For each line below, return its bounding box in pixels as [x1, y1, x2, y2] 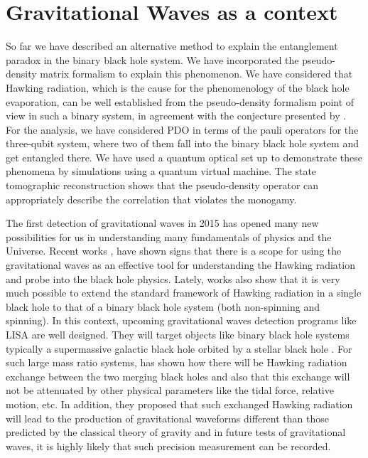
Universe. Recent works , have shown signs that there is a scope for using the [6, 243, 342, 258]
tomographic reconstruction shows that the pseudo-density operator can [6, 178, 319, 193]
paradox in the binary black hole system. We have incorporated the [6, 52, 299, 67]
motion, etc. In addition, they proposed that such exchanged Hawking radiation [6, 396, 353, 411]
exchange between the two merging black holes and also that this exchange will [6, 368, 350, 383]
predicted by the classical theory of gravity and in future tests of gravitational [6, 425, 346, 440]
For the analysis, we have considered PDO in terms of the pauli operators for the [6, 122, 359, 137]
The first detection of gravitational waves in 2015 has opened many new [6, 215, 319, 230]
